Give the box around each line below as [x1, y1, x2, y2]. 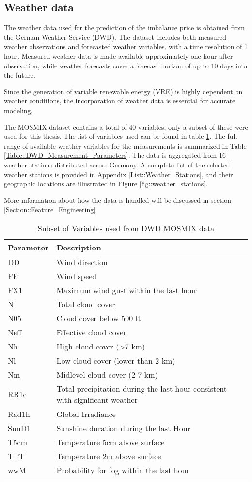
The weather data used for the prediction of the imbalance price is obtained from [4, 22, 245, 33]
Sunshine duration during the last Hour [56, 422, 190, 433]
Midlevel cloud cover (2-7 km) [56, 368, 158, 380]
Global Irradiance [56, 408, 116, 419]
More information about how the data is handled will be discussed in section [4, 195, 232, 205]
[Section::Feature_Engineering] [4, 204, 96, 215]
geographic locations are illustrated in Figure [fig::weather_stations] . [4, 179, 207, 189]
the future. [4, 70, 36, 80]
